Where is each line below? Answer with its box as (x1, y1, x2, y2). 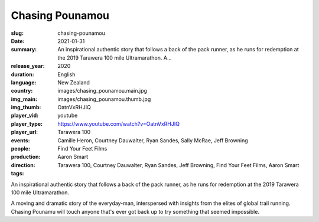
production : (11, 154, 41, 161)
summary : (11, 46, 37, 53)
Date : (11, 37, 25, 44)
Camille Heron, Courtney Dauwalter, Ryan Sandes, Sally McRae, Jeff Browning (57, 136, 248, 144)
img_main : (11, 95, 38, 103)
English (57, 71, 76, 78)
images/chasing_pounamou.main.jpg (57, 87, 148, 94)
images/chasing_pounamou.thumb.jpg (57, 95, 151, 103)
